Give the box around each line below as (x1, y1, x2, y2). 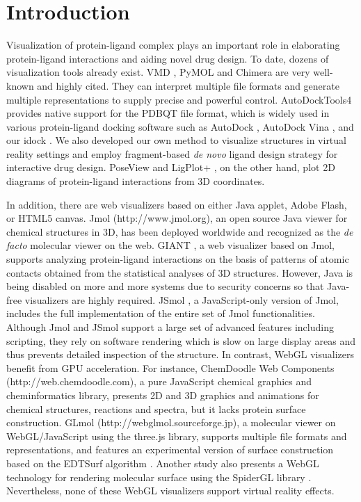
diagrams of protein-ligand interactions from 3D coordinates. (6, 174, 265, 188)
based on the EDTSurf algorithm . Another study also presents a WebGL (6, 455, 319, 470)
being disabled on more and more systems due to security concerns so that (6, 279, 324, 293)
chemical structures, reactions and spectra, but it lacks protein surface (6, 401, 306, 416)
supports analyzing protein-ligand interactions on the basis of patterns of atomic (6, 252, 349, 266)
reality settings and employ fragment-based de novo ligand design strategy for (6, 146, 338, 161)
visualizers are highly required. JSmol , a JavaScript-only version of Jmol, (24, 292, 339, 307)
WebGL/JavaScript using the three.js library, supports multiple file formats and (6, 428, 347, 443)
